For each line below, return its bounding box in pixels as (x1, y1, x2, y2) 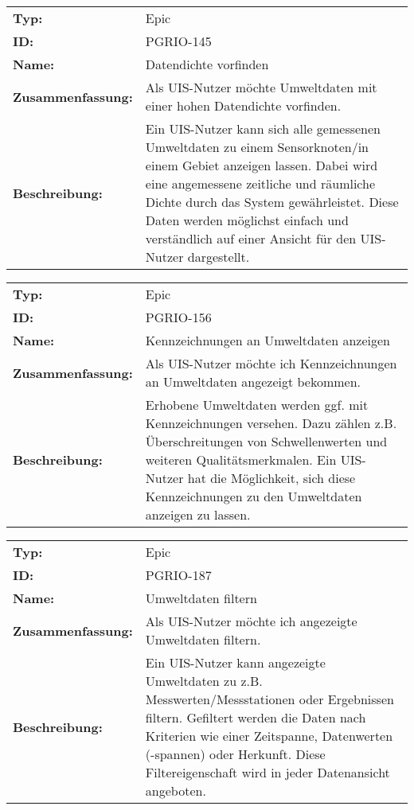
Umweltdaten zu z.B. (145, 672, 263, 690)
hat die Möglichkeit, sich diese (187, 469, 356, 487)
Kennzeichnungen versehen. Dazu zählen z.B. (145, 414, 397, 432)
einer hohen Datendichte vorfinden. (145, 96, 342, 115)
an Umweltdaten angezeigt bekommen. (145, 372, 361, 391)
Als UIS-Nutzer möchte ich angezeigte (145, 612, 357, 630)
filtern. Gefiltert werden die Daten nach (145, 708, 366, 726)
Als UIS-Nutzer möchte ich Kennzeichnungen (145, 354, 397, 372)
